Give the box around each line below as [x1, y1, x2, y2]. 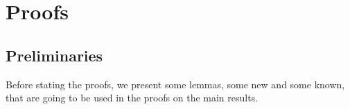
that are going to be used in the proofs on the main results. [6, 90, 259, 105]
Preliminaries [6, 44, 103, 66]
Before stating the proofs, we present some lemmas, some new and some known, [6, 77, 345, 91]
